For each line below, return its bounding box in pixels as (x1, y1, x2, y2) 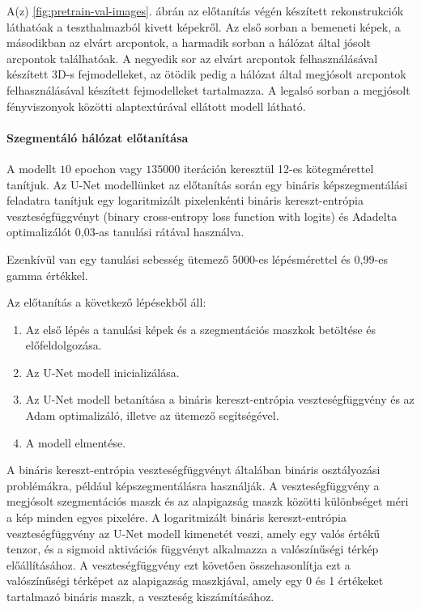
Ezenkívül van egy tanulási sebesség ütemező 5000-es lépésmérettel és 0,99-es (6, 250, 388, 267)
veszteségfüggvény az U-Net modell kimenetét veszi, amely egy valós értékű (6, 524, 381, 541)
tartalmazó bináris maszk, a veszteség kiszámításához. (6, 588, 274, 605)
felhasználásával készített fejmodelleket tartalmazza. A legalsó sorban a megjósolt (6, 81, 410, 98)
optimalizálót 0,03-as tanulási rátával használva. (6, 223, 245, 240)
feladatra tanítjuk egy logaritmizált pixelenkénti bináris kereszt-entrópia (6, 192, 364, 209)
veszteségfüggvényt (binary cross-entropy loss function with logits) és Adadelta (6, 207, 398, 224)
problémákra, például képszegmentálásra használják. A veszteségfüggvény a (6, 477, 380, 494)
